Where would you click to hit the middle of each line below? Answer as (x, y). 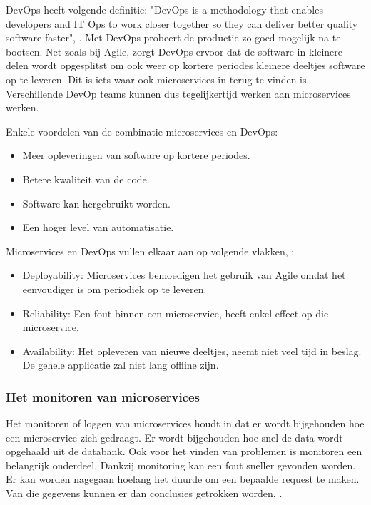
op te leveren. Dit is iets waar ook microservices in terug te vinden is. (158, 79)
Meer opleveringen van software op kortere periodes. (136, 155)
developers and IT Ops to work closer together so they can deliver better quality (182, 23)
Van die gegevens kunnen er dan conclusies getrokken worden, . (144, 493)
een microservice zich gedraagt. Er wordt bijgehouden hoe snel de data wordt (174, 437)
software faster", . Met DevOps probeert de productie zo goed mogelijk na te (173, 37)
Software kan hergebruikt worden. (96, 203)
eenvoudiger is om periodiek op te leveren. (115, 289)
